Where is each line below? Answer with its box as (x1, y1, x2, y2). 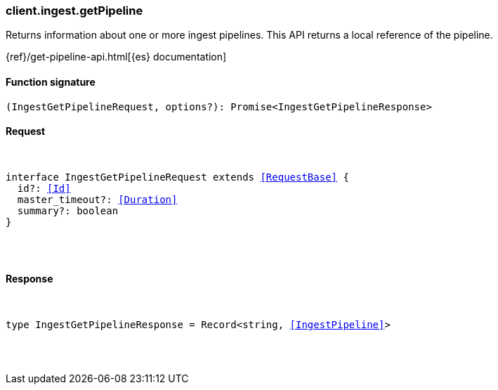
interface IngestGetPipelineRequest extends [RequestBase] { (6, 171, 349, 183)
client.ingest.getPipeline (6, 4, 143, 18)
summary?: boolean (17, 204, 119, 216)
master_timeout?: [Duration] (17, 193, 178, 205)
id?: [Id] (17, 182, 71, 194)
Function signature (6, 75, 96, 88)
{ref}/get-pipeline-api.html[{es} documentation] (6, 51, 227, 63)
